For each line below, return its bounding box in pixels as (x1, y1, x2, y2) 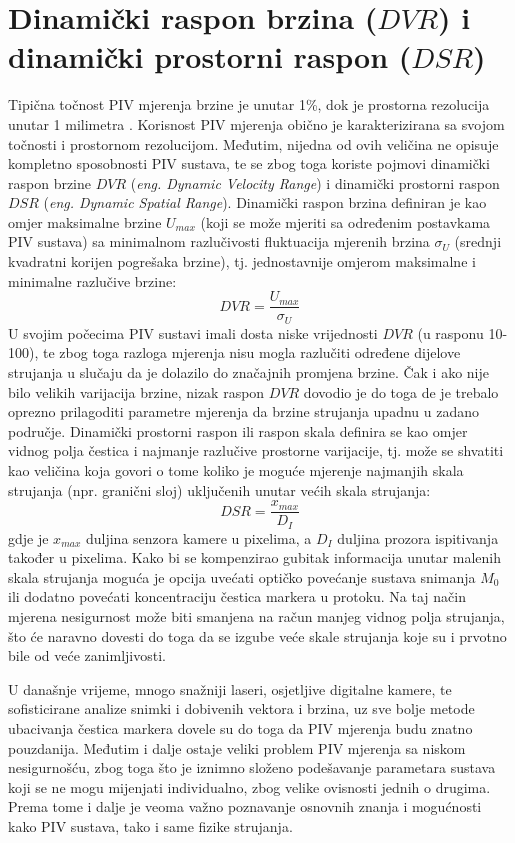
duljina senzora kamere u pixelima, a (85, 527, 312, 548)
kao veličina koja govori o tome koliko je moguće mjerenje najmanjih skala (8, 459, 464, 480)
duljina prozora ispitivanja (337, 527, 499, 548)
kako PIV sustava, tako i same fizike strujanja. (8, 815, 293, 836)
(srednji (454, 231, 502, 252)
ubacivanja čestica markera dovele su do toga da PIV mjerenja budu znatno (8, 717, 473, 738)
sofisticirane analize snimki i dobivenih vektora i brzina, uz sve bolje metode (8, 698, 475, 719)
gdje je (8, 527, 49, 548)
